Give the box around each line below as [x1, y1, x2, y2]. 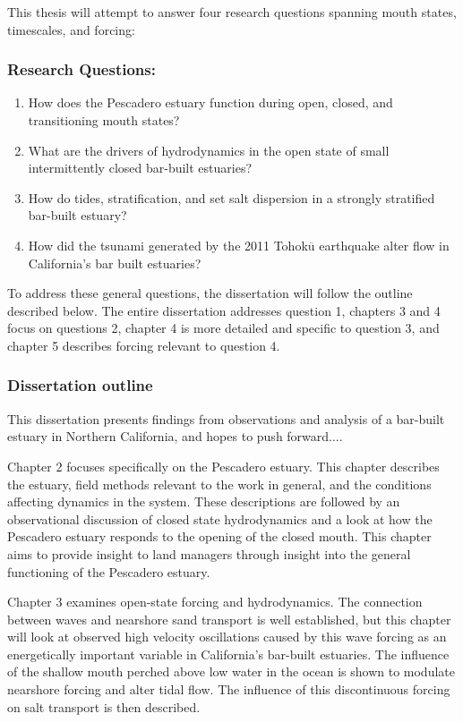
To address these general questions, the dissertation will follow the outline [7, 284, 413, 302]
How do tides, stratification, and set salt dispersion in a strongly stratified [28, 188, 435, 207]
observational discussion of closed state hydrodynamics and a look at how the [7, 509, 433, 528]
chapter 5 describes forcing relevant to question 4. [7, 336, 280, 354]
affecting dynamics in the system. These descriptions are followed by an [7, 492, 400, 511]
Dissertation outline [7, 374, 153, 396]
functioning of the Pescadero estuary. [7, 562, 210, 581]
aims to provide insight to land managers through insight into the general [7, 544, 411, 563]
